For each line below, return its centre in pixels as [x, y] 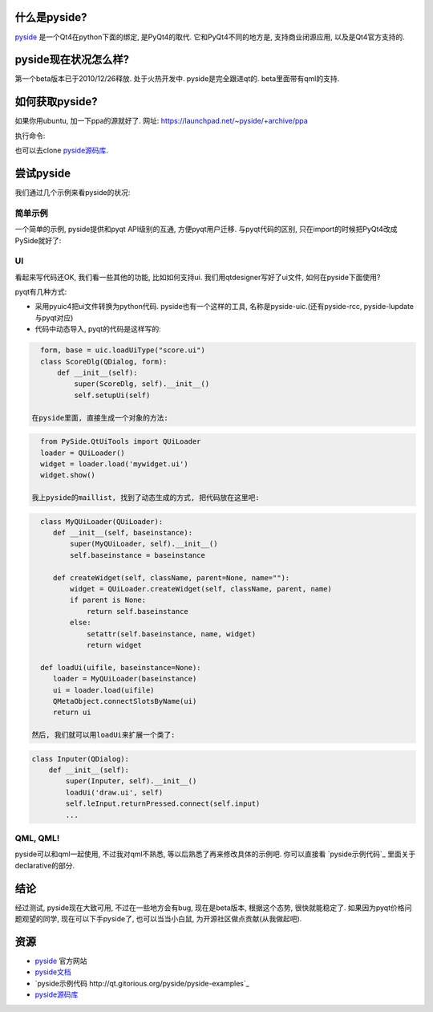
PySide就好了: [38, 240]
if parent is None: [108, 600]
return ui [72, 713]
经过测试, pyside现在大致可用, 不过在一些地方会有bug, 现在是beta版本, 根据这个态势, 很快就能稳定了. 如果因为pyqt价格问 [213, 908]
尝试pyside [43, 173]
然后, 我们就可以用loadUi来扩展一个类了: [103, 735]
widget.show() [68, 475]
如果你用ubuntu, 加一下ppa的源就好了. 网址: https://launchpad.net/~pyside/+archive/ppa [161, 121]
